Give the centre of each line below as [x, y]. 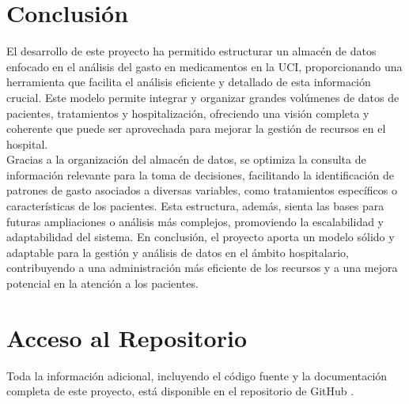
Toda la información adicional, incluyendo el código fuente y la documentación [197, 375]
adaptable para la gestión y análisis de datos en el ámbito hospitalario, [178, 252]
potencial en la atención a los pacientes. [102, 283]
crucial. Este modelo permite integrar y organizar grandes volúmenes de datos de [203, 97]
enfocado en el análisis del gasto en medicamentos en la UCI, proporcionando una [204, 66]
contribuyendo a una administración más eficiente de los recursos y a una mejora [202, 268]
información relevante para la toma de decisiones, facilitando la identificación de [200, 174]
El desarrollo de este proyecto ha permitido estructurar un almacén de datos [191, 51]
